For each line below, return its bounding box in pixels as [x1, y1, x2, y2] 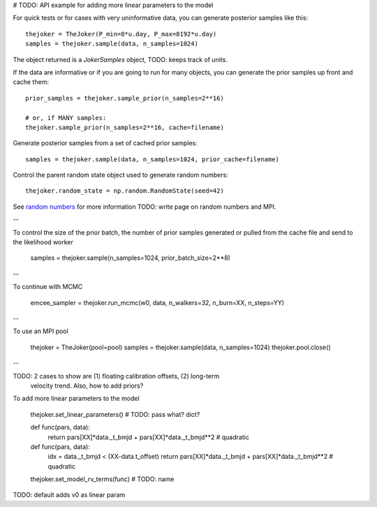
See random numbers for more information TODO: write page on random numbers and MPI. [13, 203, 276, 211]
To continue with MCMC [13, 283, 83, 291]
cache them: [13, 78, 49, 87]
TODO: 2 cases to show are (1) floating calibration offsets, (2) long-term [13, 372, 220, 380]
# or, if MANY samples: [25, 114, 107, 122]
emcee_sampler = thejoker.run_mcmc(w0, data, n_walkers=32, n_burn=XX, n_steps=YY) [30, 298, 285, 307]
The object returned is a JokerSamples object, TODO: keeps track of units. [13, 55, 228, 64]
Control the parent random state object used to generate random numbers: [13, 171, 228, 179]
